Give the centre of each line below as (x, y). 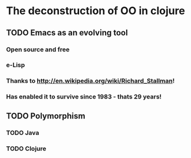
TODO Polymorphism (46, 116)
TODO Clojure (26, 149)
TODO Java (23, 133)
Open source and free (38, 50)
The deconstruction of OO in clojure (96, 11)
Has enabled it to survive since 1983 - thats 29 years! (84, 97)
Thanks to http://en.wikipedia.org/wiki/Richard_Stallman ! (90, 81)
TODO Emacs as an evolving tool (67, 33)
